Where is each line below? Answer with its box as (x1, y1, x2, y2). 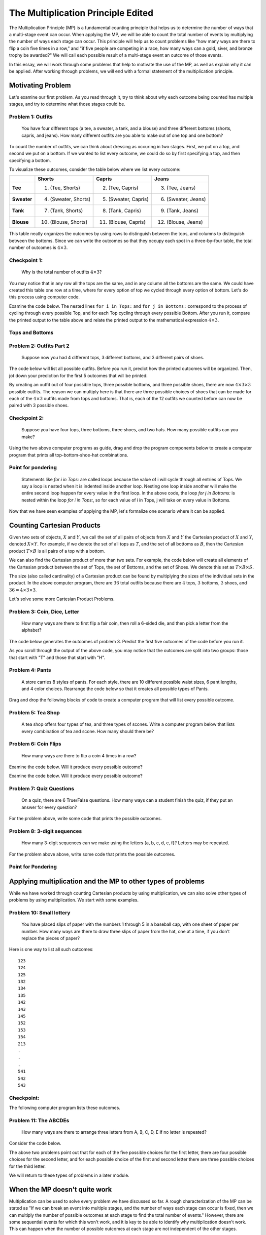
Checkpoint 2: (9, 415, 44, 422)
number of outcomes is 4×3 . (9, 245, 68, 250)
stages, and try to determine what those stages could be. (9, 101, 126, 107)
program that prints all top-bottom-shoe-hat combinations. (9, 452, 129, 458)
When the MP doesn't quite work (9, 1185, 112, 1194)
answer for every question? (21, 804, 77, 810)
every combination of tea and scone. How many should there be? (21, 728, 154, 734)
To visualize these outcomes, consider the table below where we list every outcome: (9, 166, 181, 172)
